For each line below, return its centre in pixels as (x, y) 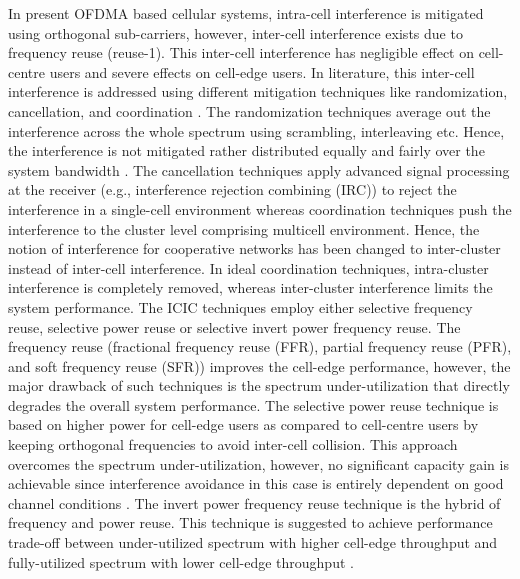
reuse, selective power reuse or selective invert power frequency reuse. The (234, 326)
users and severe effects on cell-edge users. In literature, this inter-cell (262, 71)
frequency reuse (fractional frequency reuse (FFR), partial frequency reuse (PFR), (260, 346)
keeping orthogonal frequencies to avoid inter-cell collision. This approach (233, 444)
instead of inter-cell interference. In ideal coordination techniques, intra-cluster (248, 267)
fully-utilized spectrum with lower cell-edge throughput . (181, 561)
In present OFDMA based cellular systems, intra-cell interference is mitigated (246, 13)
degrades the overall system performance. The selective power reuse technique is (253, 404)
